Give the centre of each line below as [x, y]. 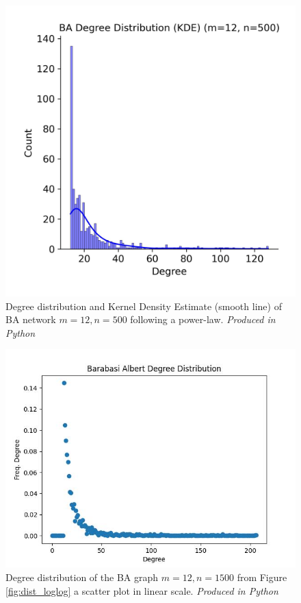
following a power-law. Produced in [203, 319]
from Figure [262, 577]
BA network [31, 319]
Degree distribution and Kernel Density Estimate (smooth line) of [144, 306]
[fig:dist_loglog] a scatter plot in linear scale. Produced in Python [142, 590]
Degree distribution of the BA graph [82, 577]
